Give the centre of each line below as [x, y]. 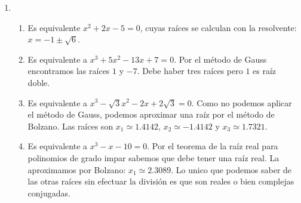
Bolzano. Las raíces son [70, 126]
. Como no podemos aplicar [242, 102]
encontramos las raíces [69, 71]
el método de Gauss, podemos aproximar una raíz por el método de [151, 114]
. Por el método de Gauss [220, 59]
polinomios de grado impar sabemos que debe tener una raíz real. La [153, 157]
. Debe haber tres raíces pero [190, 71]
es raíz [265, 71]
